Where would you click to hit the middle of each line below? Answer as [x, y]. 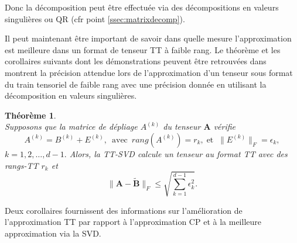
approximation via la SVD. [53, 233]
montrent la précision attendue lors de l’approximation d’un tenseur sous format [149, 72]
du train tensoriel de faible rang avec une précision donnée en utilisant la [136, 84]
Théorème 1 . [30, 115]
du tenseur [182, 126]
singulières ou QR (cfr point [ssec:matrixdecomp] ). [95, 18]
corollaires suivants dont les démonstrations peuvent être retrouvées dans [136, 61]
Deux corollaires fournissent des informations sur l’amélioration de [124, 210]
